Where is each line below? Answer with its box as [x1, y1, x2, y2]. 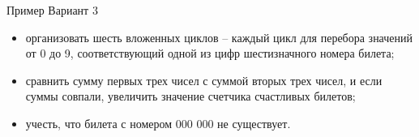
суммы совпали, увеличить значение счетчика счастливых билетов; [25, 88, 356, 105]
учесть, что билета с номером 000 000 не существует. [25, 114, 291, 131]
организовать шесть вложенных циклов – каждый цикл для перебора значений [25, 28, 413, 45]
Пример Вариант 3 [6, 2, 98, 18]
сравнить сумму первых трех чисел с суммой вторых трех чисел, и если [25, 71, 383, 88]
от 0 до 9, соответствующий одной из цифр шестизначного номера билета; [25, 45, 395, 62]
